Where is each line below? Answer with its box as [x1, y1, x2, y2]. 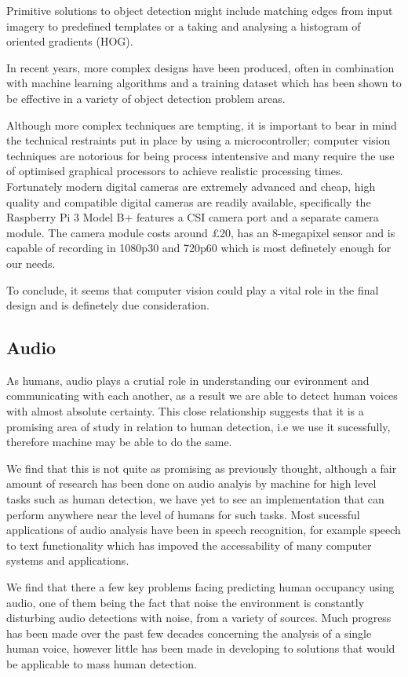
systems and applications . [6, 552, 129, 569]
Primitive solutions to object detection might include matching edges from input [6, 2, 393, 18]
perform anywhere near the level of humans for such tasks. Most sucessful [6, 506, 360, 522]
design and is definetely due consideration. [6, 297, 209, 313]
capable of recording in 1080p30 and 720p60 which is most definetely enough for [6, 240, 392, 256]
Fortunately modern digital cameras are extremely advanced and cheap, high [6, 177, 376, 194]
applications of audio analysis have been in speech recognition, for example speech [6, 521, 401, 538]
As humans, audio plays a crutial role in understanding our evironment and [6, 371, 370, 388]
